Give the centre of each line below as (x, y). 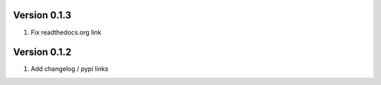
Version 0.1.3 (42, 15)
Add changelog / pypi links (69, 69)
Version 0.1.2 (42, 52)
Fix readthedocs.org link (66, 32)
